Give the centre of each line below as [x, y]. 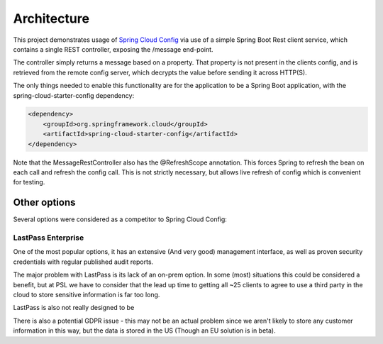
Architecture [51, 18]
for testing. [29, 182]
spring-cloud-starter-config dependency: [74, 95]
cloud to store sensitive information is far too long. [87, 295]
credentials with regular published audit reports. [83, 262]
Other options [44, 202]
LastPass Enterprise [49, 238]
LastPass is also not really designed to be [74, 308]
